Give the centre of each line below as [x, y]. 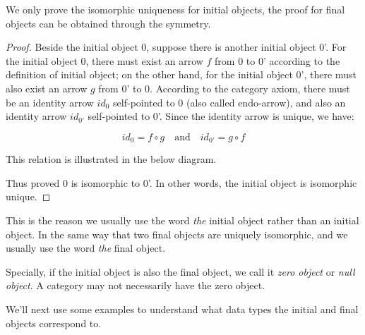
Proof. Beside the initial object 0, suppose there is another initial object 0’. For [176, 47]
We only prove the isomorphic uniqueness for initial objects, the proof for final [175, 9]
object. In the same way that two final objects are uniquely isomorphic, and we [177, 234]
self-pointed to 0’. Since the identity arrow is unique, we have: [221, 116]
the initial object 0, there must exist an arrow [104, 60]
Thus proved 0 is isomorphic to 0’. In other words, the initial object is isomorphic [181, 182]
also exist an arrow [47, 88]
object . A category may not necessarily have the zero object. [136, 285]
